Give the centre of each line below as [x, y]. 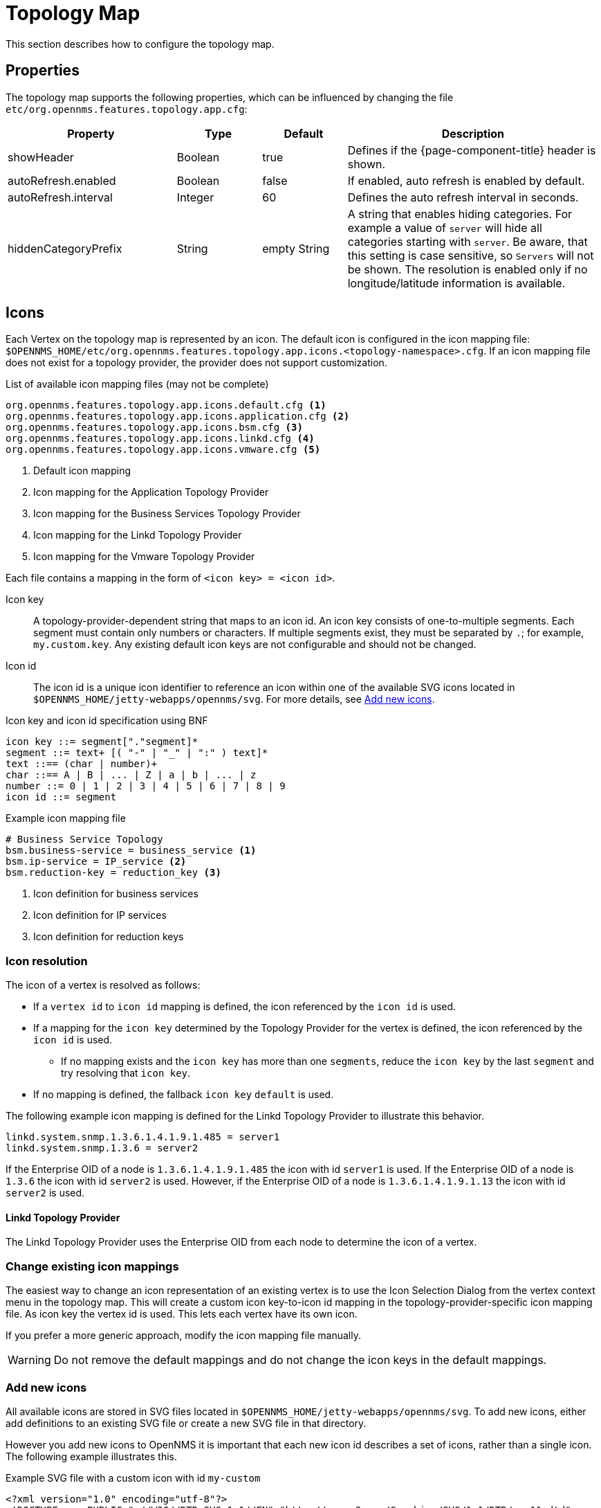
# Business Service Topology [84, 840]
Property [91, 133]
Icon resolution [47, 961]
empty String [296, 248]
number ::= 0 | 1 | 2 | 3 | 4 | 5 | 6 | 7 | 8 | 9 [146, 786]
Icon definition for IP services [100, 915]
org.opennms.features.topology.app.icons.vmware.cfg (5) [163, 450]
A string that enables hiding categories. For [460, 214]
